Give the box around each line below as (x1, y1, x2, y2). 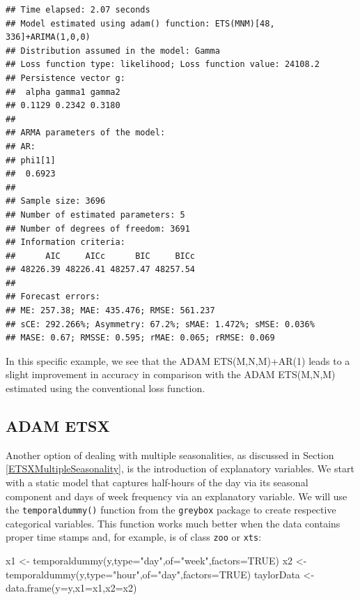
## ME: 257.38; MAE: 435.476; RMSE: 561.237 (6, 306, 215, 316)
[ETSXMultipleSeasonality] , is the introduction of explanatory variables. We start (6, 461, 354, 476)
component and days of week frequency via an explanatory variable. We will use (6, 488, 347, 503)
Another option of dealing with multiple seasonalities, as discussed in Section (6, 447, 334, 462)
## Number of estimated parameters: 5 (6, 209, 185, 220)
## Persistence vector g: (6, 73, 125, 83)
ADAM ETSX (6, 415, 110, 437)
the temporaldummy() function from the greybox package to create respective (6, 502, 336, 517)
